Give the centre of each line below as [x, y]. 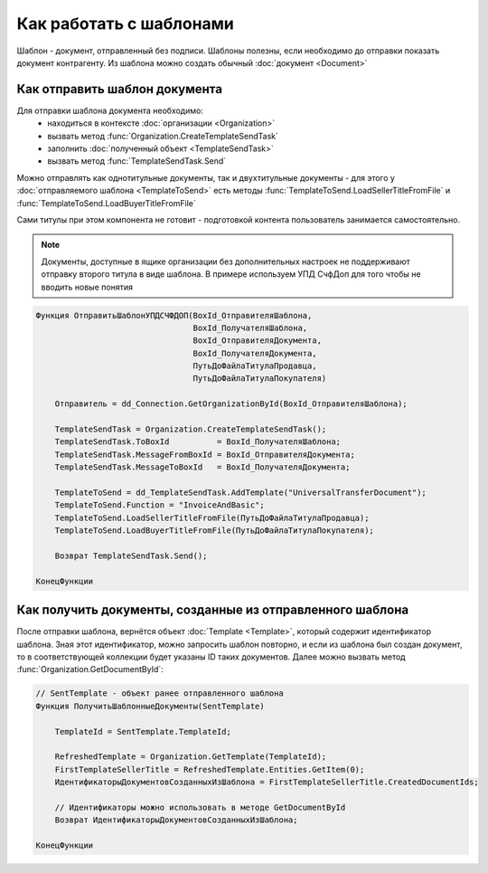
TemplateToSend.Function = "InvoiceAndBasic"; [160, 505]
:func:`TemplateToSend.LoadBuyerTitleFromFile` [106, 203]
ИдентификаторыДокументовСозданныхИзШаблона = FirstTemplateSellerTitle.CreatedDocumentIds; [267, 782]
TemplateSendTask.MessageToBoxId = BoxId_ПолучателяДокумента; [202, 467]
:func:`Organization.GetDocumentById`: [90, 669]
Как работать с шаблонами [125, 24]
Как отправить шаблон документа [120, 89]
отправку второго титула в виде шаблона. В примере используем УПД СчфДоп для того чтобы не [231, 274]
